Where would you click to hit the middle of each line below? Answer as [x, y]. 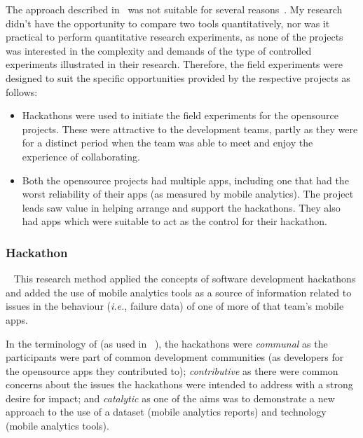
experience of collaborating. [81, 156]
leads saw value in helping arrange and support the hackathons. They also [181, 207]
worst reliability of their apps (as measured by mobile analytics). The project [188, 194]
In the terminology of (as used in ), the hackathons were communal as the [167, 343]
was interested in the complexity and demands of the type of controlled [159, 50]
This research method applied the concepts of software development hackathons [185, 279]
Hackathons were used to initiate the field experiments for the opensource [180, 115]
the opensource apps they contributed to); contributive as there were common [172, 370]
